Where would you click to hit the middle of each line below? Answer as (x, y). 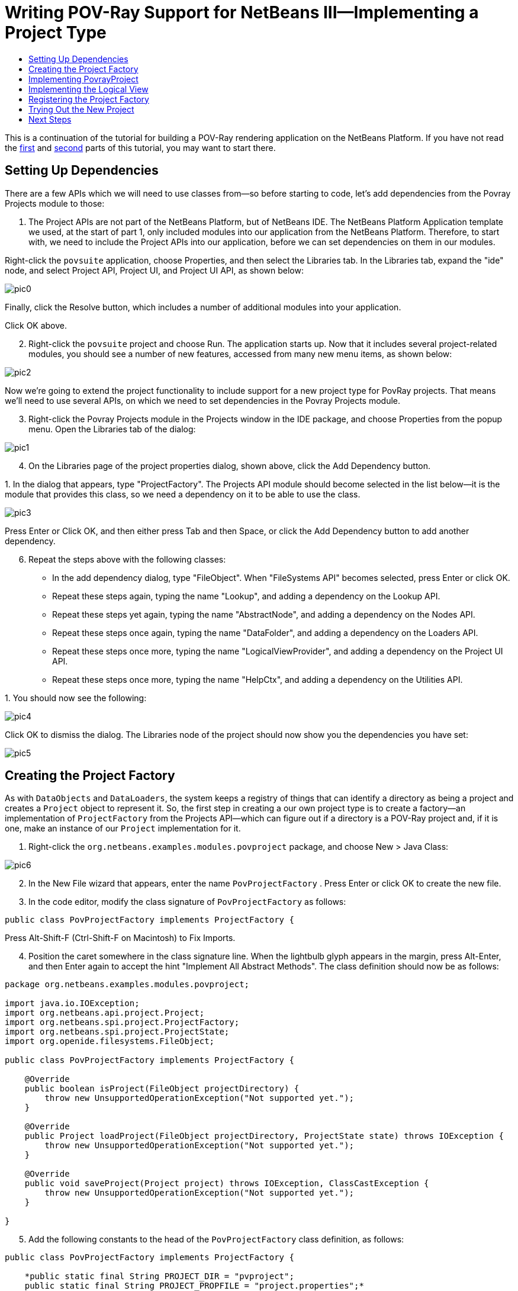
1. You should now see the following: (76, 698)
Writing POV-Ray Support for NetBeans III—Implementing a (242, 12)
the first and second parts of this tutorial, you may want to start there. (140, 147)
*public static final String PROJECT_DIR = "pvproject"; (159, 1276)
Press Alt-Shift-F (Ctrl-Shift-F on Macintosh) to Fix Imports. (120, 938)
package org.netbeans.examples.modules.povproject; (127, 985)
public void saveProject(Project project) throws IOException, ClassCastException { (227, 1184)
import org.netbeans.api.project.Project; (105, 1013)
